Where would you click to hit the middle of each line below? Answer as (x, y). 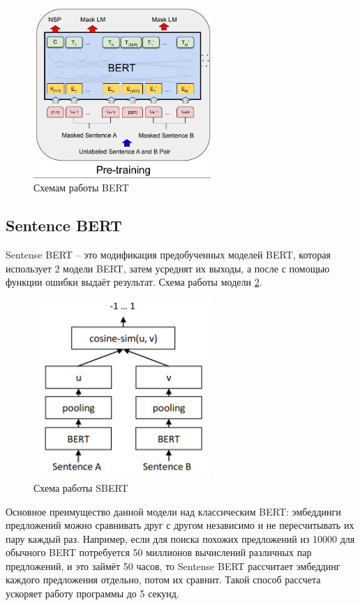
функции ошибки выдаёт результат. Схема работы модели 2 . (134, 282)
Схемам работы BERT (81, 188)
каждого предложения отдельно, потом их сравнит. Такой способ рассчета (163, 580)
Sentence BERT (64, 225)
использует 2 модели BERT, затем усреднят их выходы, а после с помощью (168, 268)
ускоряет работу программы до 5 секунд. (92, 593)
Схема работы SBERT (81, 487)
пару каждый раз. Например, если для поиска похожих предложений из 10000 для (180, 538)
